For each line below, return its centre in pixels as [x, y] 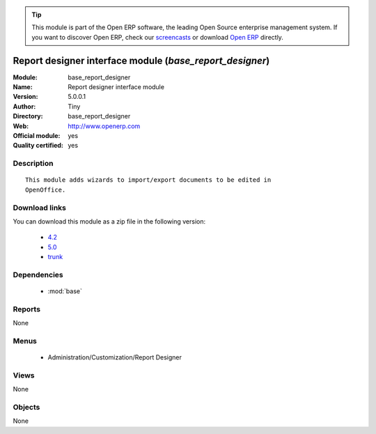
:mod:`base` [65, 291]
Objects [26, 408]
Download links [39, 208]
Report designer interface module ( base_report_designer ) [141, 60]
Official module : [37, 136]
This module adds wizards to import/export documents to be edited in [148, 180]
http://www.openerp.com [104, 126]
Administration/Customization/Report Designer [115, 357]
